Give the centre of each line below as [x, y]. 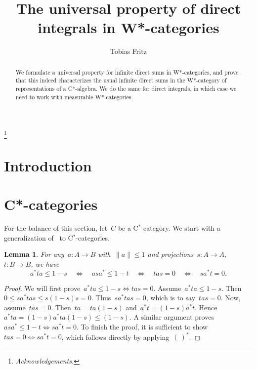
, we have [45, 264]
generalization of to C [39, 237]
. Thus [101, 298]
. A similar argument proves [171, 317]
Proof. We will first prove [42, 288]
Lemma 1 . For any [34, 254]
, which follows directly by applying [115, 337]
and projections [171, 254]
